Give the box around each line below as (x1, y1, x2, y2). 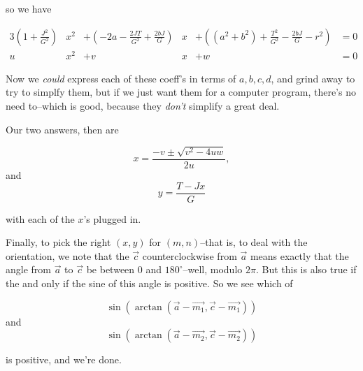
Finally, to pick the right (6, 235, 111, 249)
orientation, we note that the (6, 248, 129, 263)
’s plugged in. (83, 211, 141, 226)
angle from (6, 262, 51, 277)
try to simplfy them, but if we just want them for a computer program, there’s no (6, 85, 356, 99)
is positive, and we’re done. (6, 352, 122, 367)
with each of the (6, 211, 75, 226)
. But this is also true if (255, 262, 357, 277)
